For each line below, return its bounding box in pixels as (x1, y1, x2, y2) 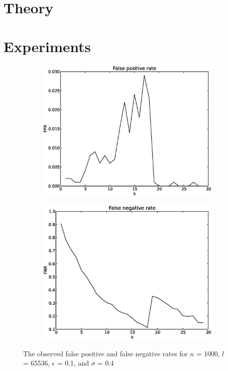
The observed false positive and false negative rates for (23, 348, 188, 358)
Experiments (3, 36, 91, 56)
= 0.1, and (57, 358, 89, 368)
